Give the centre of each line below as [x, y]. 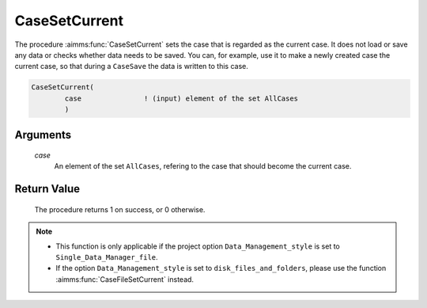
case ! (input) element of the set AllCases [181, 98]
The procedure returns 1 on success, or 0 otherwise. [120, 209]
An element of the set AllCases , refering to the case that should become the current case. [203, 166]
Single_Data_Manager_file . [107, 257]
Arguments [43, 135]
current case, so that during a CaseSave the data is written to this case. [131, 67]
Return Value [47, 189]
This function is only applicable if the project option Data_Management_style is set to [198, 246]
